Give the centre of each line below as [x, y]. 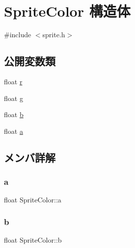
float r [13, 81]
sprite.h [54, 35]
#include [18, 35]
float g [13, 98]
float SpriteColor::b [33, 240]
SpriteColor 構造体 [67, 11]
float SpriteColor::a [33, 200]
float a [13, 131]
